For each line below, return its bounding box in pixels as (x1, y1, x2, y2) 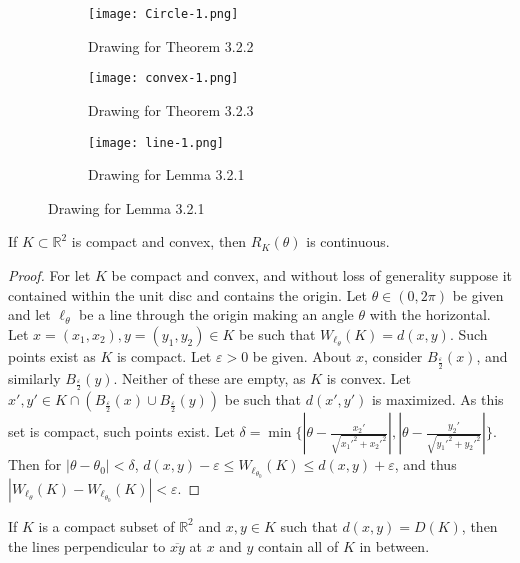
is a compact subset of (38, 515, 175, 536)
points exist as (8, 345, 96, 366)
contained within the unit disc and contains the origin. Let (8, 284, 367, 305)
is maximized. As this (371, 389, 504, 410)
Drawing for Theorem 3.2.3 (88, 99, 254, 120)
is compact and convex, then (71, 231, 247, 252)
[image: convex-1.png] (88, 71, 239, 86)
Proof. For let (8, 264, 91, 285)
